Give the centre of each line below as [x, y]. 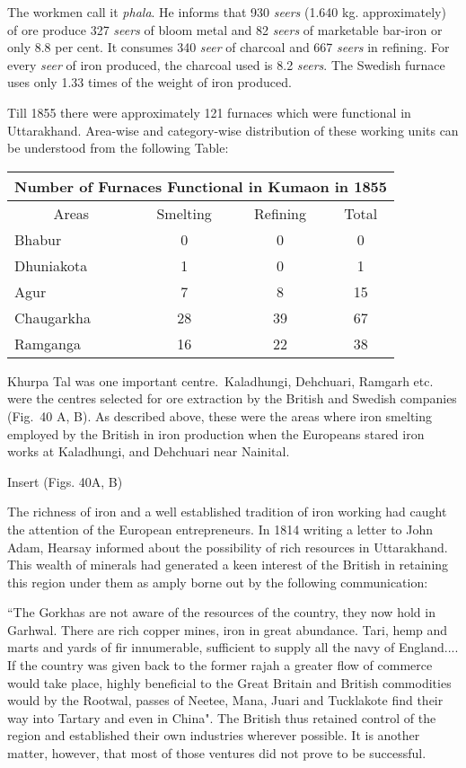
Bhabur [38, 239]
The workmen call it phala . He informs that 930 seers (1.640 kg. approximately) [227, 12]
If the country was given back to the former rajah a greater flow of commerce [220, 665]
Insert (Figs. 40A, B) [65, 481]
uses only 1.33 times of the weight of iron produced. [149, 82]
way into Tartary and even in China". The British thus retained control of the [222, 717]
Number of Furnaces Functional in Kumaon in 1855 [201, 186]
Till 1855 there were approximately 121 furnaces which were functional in [209, 112]
